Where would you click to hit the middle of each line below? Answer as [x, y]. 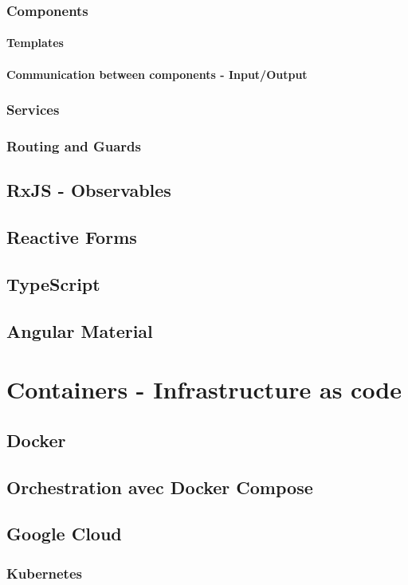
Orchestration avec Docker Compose [160, 487]
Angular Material [80, 330]
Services [33, 110]
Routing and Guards [74, 145]
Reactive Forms [72, 237]
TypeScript [53, 283]
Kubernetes [44, 573]
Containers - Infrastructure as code [204, 389]
